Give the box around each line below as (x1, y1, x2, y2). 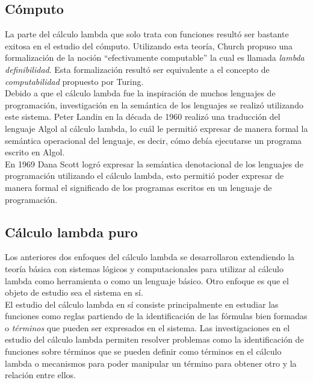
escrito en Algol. (5, 146, 65, 158)
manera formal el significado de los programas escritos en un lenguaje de (5, 181, 272, 193)
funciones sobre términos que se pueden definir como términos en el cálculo (5, 345, 282, 358)
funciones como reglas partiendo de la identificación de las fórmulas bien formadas (5, 310, 308, 322)
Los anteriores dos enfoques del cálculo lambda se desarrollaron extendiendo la (5, 251, 295, 263)
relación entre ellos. (5, 369, 76, 381)
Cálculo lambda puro (5, 222, 138, 241)
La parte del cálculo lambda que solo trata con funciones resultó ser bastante (5, 28, 289, 40)
